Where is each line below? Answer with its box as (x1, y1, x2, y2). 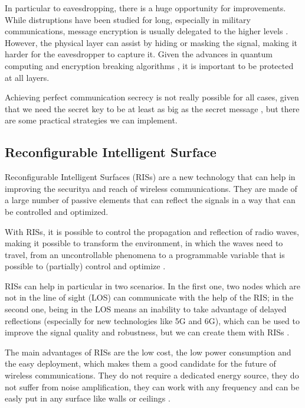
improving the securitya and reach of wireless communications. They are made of (5, 182, 297, 194)
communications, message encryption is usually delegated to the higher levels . (5, 25, 288, 37)
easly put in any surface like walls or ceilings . (5, 392, 170, 404)
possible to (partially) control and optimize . (5, 260, 166, 272)
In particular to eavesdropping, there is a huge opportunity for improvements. (5, 2, 286, 14)
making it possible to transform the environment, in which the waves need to (5, 237, 283, 249)
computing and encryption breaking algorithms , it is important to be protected (5, 59, 294, 71)
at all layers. (5, 71, 50, 83)
